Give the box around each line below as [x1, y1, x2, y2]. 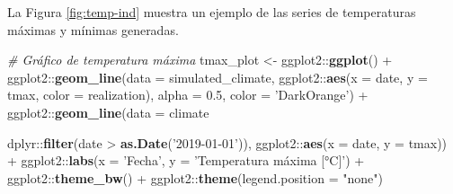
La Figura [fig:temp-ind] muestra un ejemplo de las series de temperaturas [7, 3, 416, 21]
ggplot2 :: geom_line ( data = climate [7, 102, 209, 121]
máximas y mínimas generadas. [7, 20, 179, 39]
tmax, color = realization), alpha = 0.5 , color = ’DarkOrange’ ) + [7, 85, 369, 104]
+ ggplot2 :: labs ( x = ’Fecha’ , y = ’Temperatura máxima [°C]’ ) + [7, 151, 365, 170]
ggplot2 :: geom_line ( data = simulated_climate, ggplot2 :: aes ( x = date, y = [7, 67, 428, 86]
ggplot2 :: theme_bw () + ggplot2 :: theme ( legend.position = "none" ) [7, 168, 383, 187]
